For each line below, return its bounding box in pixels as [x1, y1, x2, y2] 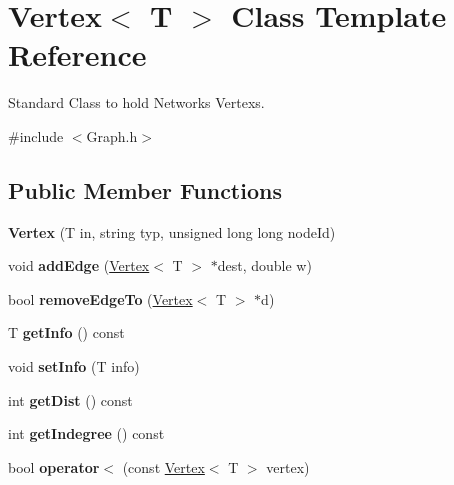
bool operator [8, 456, 100, 477]
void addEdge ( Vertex [8, 255, 150, 276]
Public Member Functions [8, 174, 282, 205]
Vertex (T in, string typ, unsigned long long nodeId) [8, 221, 336, 242]
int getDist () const [8, 389, 133, 410]
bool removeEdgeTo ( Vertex [8, 288, 193, 309]
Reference [8, 34, 147, 75]
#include [8, 125, 64, 146]
